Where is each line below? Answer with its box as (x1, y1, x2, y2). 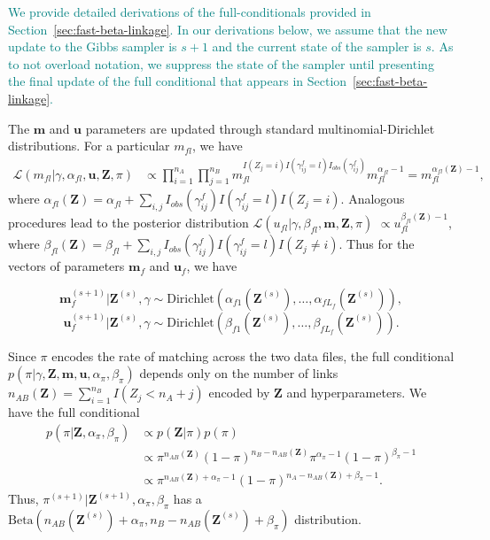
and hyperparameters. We (286, 383, 427, 402)
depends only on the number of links (139, 364, 338, 382)
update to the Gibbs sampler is (8, 37, 177, 56)
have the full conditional (8, 403, 140, 421)
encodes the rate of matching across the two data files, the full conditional (51, 346, 455, 365)
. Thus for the (338, 235, 415, 253)
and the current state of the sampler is (212, 37, 422, 56)
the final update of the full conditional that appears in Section (8, 72, 347, 90)
